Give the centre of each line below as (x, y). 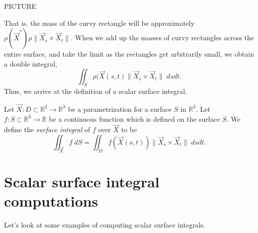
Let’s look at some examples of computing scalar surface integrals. (105, 225)
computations (51, 201)
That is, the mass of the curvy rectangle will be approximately (99, 23)
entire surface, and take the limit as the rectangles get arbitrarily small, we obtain (129, 54)
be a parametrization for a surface (120, 109)
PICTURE (20, 6)
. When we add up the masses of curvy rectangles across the (163, 38)
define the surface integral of (47, 129)
